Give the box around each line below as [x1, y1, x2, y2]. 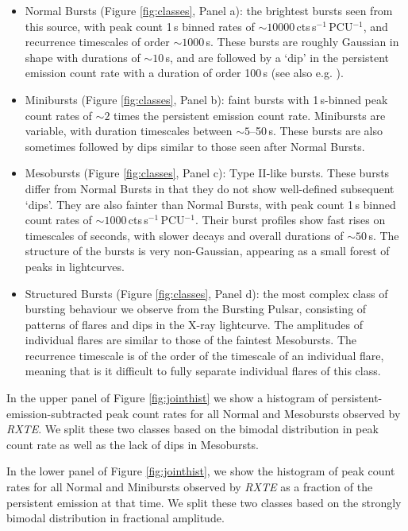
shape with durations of [25, 48, 140, 65]
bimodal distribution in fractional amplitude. [6, 510, 225, 526]
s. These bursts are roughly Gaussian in [206, 33, 399, 50]
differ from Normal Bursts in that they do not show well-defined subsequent [25, 180, 395, 196]
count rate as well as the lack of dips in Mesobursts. [6, 436, 259, 452]
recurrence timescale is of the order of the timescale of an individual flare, [25, 347, 384, 363]
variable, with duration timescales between [25, 122, 233, 139]
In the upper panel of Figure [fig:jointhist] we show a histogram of [6, 390, 328, 406]
